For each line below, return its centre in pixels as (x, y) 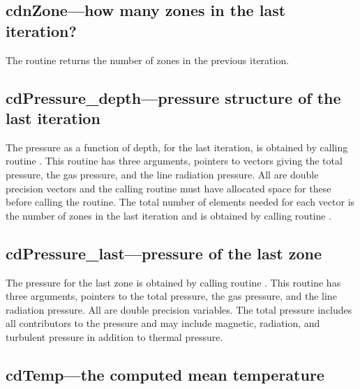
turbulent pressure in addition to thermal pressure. (114, 336)
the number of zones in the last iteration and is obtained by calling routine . (169, 215)
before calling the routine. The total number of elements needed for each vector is (180, 202)
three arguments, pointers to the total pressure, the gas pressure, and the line (171, 296)
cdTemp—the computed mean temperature (165, 374)
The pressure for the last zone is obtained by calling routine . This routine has (173, 282)
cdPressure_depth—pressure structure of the (173, 97)
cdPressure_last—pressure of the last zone (164, 253)
